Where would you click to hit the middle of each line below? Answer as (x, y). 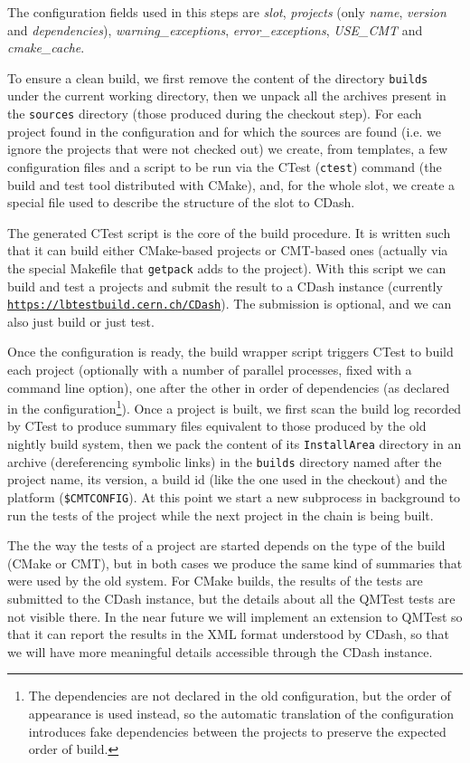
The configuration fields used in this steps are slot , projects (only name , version (227, 12)
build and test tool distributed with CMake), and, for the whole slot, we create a (231, 184)
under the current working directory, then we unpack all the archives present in (227, 95)
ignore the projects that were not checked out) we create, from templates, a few (228, 149)
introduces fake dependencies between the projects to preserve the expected (237, 731)
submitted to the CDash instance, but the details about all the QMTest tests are (231, 598)
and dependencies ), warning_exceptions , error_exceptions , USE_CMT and (215, 29)
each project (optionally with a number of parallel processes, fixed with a (210, 369)
